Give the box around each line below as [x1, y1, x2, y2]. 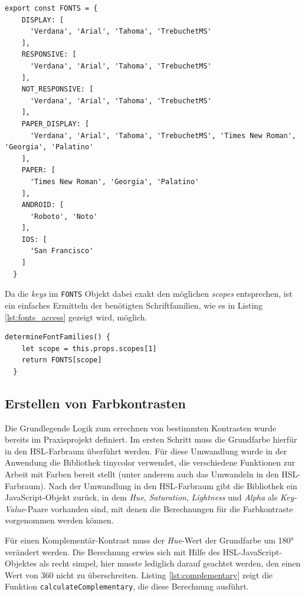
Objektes [5, 557, 37, 569]
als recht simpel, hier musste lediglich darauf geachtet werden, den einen [39, 557, 301, 569]
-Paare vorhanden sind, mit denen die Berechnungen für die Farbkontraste [25, 502, 293, 515]
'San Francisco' [29, 247, 94, 256]
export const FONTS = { [5, 4, 98, 12]
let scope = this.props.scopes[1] [21, 344, 157, 353]
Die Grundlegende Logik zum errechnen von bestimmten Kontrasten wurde [5, 421, 277, 434]
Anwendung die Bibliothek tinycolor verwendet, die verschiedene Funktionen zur [5, 456, 296, 469]
